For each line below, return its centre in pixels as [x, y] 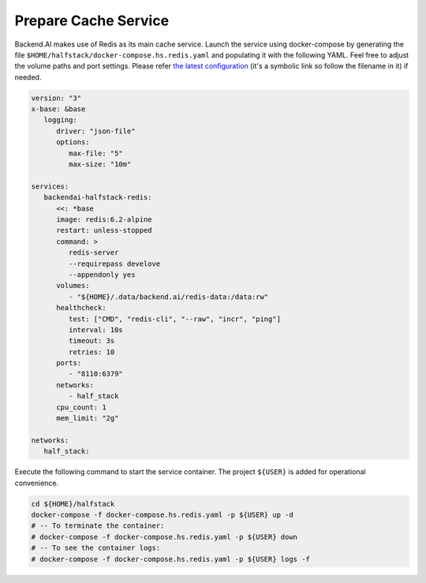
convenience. [37, 483]
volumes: [73, 286]
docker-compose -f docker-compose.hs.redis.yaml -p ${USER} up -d [162, 514]
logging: [61, 120]
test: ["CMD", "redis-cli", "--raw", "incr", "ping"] [175, 319]
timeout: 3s [92, 341]
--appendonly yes [102, 275]
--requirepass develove [114, 263]
